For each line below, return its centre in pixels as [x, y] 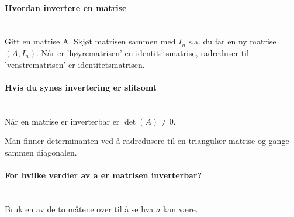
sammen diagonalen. [41, 152]
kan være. [180, 209]
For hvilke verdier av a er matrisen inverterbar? [103, 175]
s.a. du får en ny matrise [232, 41]
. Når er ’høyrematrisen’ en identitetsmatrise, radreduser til [143, 52]
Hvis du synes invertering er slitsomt [81, 87]
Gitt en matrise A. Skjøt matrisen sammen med [90, 41]
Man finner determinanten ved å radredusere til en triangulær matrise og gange [147, 141]
